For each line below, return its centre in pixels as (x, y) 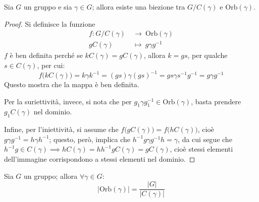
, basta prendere (216, 101)
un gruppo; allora (51, 176)
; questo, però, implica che (90, 139)
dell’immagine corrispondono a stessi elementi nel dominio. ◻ (100, 158)
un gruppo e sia (48, 7)
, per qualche (208, 55)
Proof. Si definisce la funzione (50, 23)
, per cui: (51, 65)
